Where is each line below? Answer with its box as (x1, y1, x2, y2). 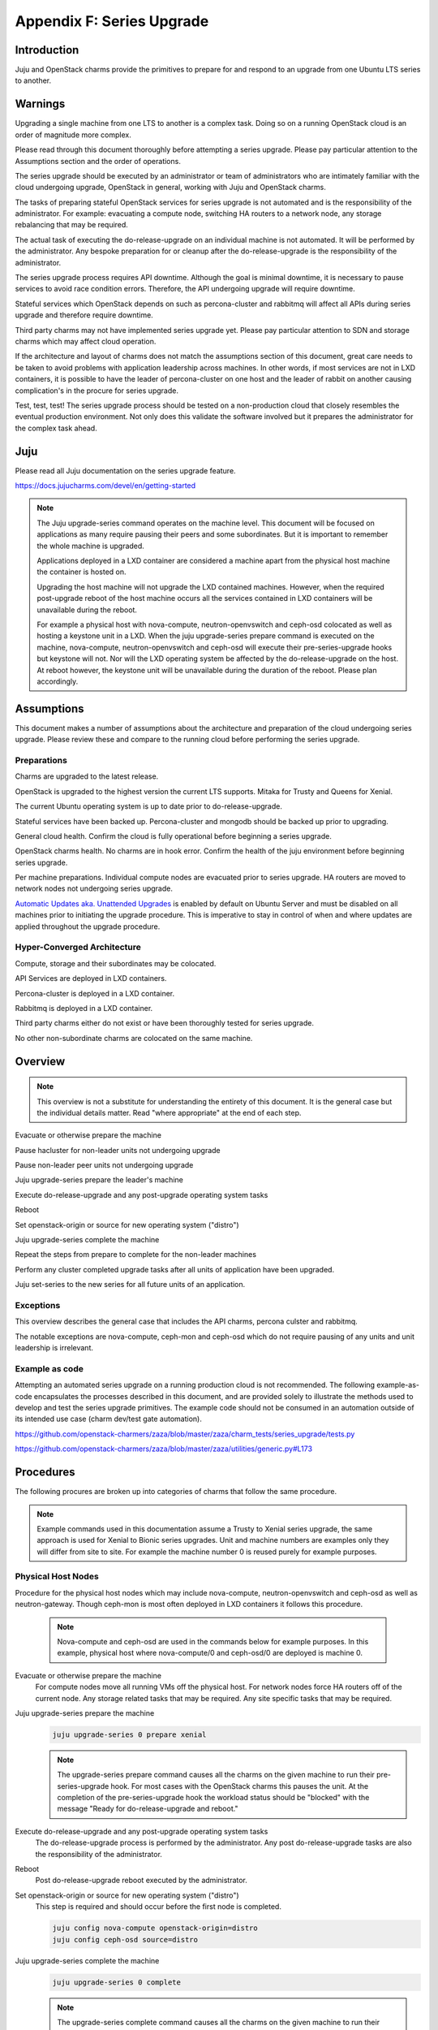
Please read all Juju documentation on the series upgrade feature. (15, 465, 236, 475)
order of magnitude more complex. (15, 130, 131, 140)
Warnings (15, 97, 66, 111)
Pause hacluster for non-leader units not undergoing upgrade (15, 1145, 221, 1155)
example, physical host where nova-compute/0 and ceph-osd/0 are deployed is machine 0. (57, 1648, 363, 1658)
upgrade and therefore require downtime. (15, 310, 153, 320)
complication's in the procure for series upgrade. (15, 386, 178, 395)
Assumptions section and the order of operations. (15, 156, 182, 166)
